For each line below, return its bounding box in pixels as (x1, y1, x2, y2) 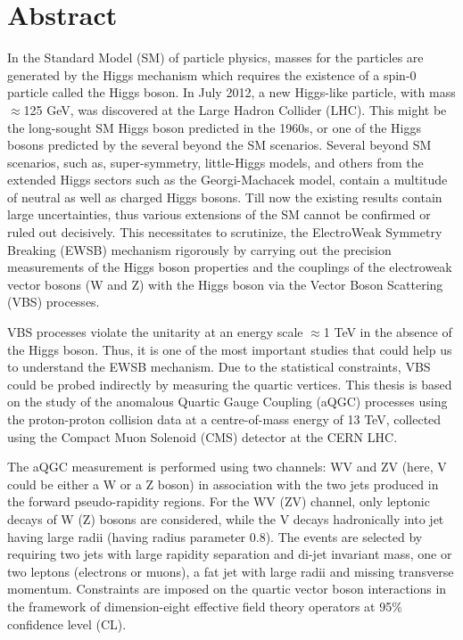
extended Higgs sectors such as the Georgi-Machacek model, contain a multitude (7, 170, 448, 189)
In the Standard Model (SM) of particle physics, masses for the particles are (7, 48, 424, 67)
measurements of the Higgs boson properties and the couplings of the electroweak (7, 258, 452, 276)
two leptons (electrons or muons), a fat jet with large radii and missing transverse (7, 562, 454, 580)
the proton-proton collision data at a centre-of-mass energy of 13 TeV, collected (7, 410, 442, 428)
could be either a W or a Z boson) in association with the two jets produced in (7, 474, 439, 493)
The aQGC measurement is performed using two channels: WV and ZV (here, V (7, 457, 447, 476)
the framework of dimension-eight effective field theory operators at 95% (7, 596, 402, 615)
